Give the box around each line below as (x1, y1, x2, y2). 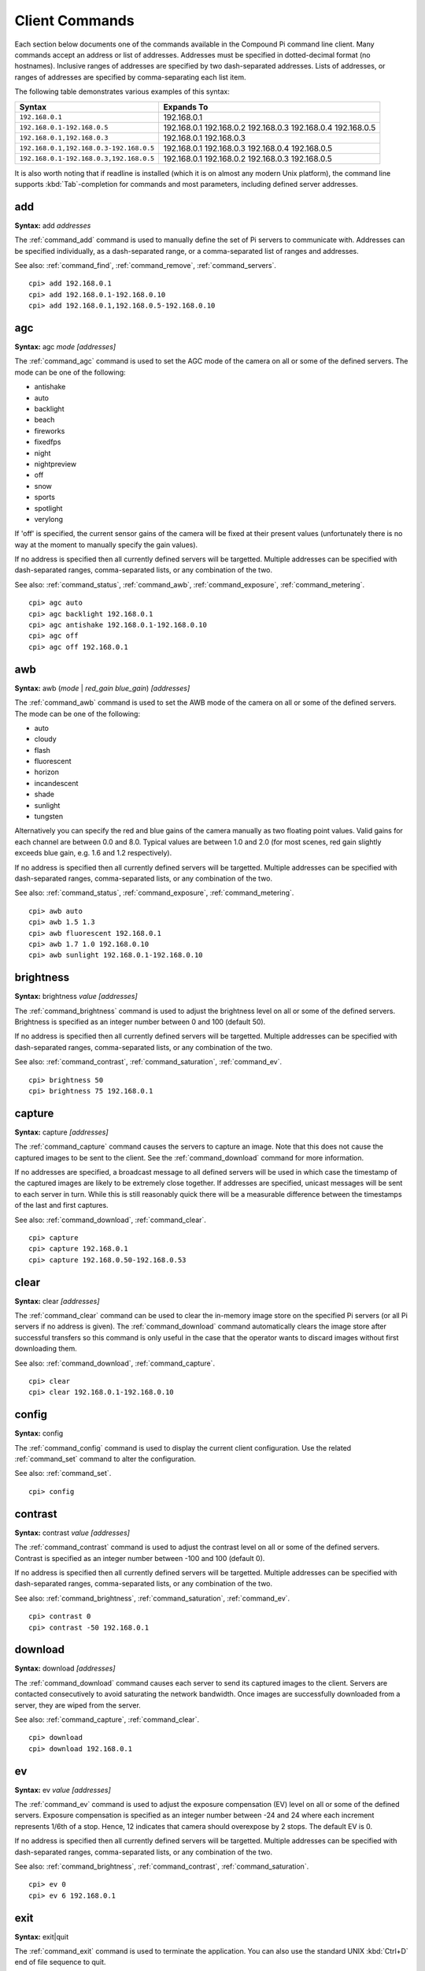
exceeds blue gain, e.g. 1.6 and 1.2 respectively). (14, 848, 172, 858)
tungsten (34, 812, 63, 822)
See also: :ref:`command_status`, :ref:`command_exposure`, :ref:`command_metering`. (14, 888, 294, 898)
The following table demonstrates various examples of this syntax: (14, 87, 230, 96)
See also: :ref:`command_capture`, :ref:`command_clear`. (14, 1715, 200, 1724)
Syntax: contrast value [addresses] (14, 1528, 130, 1537)
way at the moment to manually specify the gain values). (14, 540, 198, 550)
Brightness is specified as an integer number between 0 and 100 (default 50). (14, 1017, 266, 1026)
